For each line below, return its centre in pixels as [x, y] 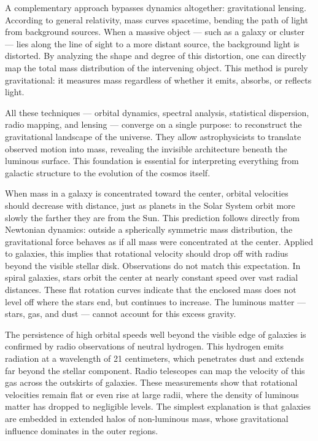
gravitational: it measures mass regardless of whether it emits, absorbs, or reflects [158, 80]
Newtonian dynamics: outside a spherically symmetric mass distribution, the [149, 229]
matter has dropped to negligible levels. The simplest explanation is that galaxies [158, 406]
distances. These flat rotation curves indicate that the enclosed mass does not [151, 290]
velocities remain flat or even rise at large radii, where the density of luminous [152, 394]
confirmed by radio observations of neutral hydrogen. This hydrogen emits [145, 346]
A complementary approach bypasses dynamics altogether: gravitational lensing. [156, 7]
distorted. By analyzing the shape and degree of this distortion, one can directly [156, 56]
